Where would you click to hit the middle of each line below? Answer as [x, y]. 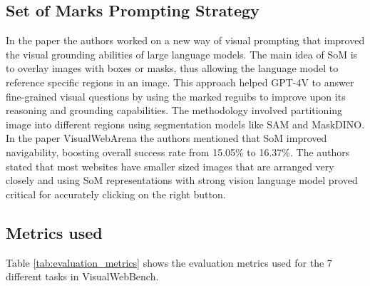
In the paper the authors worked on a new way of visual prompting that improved [185, 40]
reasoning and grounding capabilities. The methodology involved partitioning [174, 110]
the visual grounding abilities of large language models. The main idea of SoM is [182, 54]
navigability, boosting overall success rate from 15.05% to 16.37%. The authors [178, 152]
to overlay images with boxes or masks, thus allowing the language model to [172, 68]
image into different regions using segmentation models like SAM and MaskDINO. [185, 124]
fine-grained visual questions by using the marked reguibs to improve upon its [176, 96]
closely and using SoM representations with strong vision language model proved [182, 180]
